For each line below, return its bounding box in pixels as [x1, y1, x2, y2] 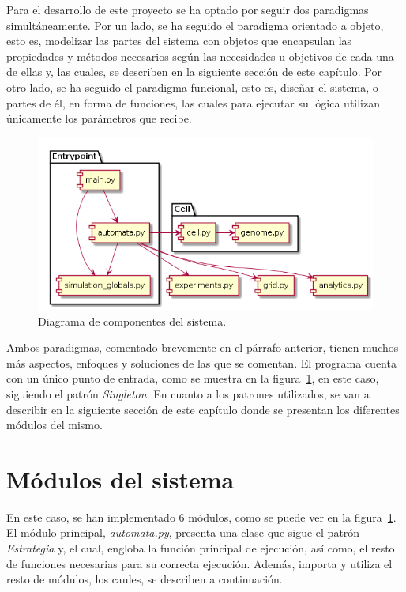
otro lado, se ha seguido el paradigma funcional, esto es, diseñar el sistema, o [6, 78, 378, 95]
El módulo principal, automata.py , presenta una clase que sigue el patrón [6, 524, 360, 541]
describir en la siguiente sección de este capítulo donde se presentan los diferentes [6, 401, 400, 417]
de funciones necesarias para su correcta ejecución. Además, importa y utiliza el [6, 555, 393, 571]
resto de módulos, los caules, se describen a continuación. [6, 571, 283, 587]
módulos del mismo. [6, 417, 103, 433]
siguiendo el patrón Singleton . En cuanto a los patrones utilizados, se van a [6, 385, 370, 402]
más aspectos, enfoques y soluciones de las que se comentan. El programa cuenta [6, 354, 397, 371]
